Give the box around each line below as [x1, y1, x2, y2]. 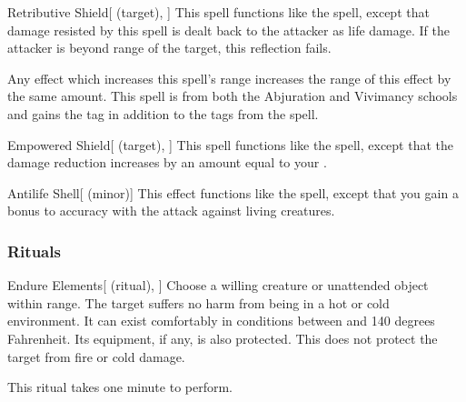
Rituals [7, 239, 61, 262]
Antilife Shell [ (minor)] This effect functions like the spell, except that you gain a [7, 183, 459, 202]
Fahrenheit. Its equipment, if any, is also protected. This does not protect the [7, 328, 438, 347]
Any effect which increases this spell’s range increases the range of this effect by [7, 68, 451, 87]
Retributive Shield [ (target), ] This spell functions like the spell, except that [7, 3, 430, 21]
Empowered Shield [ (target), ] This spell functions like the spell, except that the [7, 135, 453, 154]
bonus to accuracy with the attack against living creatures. [7, 201, 335, 220]
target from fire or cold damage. [7, 347, 185, 366]
